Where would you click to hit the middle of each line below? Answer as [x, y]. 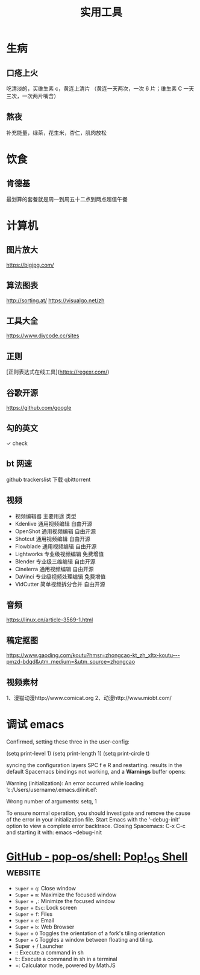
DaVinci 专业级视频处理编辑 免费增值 [60, 576]
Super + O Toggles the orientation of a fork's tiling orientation [90, 933]
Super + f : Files [34, 914]
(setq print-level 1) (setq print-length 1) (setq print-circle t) [78, 753]
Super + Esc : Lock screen [46, 908]
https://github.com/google [39, 408]
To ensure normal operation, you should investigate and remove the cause [98, 813]
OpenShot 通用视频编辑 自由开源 [55, 531]
